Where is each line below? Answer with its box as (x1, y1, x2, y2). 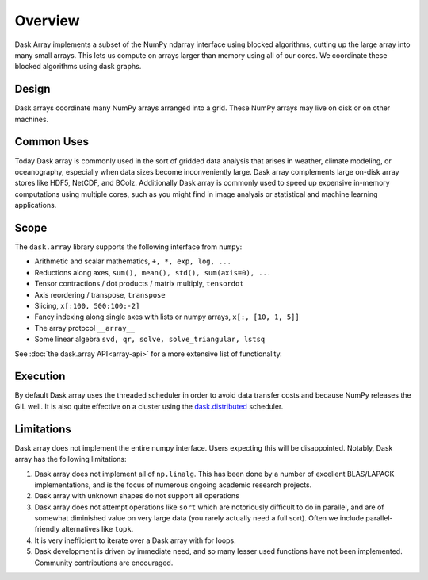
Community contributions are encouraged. (34, 558, 174, 567)
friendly (34, 524, 60, 534)
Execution (14, 370, 66, 383)
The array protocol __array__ (34, 323, 135, 332)
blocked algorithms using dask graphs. (14, 62, 142, 71)
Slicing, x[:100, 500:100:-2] (34, 301, 140, 310)
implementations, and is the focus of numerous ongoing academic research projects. (34, 480, 312, 490)
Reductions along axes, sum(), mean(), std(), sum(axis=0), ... (34, 267, 272, 277)
